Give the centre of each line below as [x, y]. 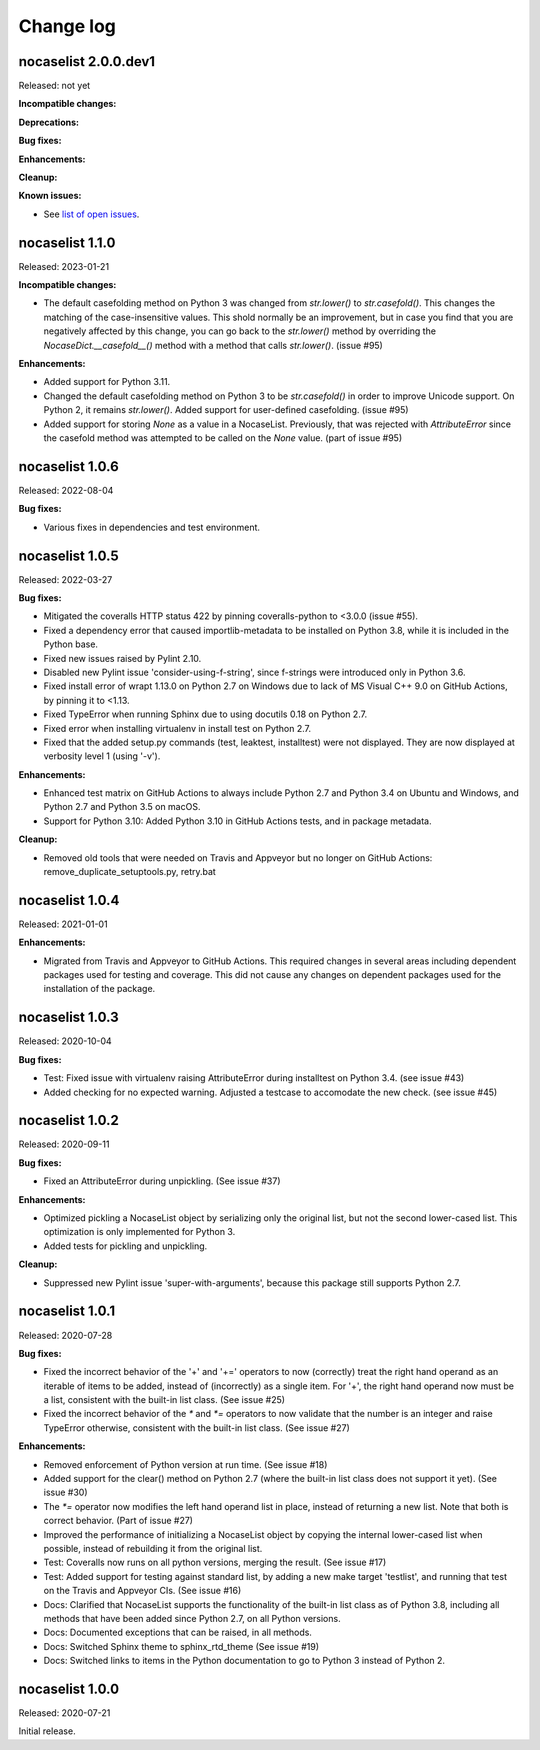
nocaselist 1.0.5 [68, 555]
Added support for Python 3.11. [107, 382]
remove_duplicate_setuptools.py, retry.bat [130, 872]
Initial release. [47, 1731]
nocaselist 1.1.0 [67, 242]
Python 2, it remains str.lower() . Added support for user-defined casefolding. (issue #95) [226, 410]
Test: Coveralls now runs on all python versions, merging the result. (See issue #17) [215, 1562]
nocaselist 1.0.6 [68, 466]
